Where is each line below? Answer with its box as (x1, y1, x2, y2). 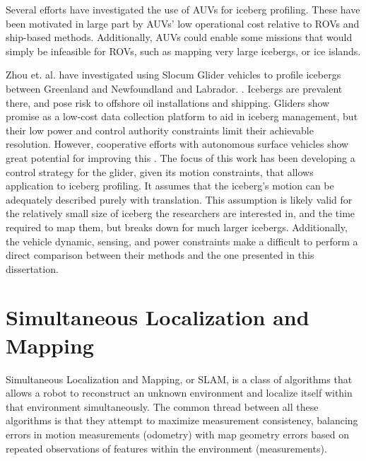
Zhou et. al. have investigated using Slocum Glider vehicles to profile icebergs (6, 67, 341, 82)
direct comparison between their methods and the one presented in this (6, 247, 314, 262)
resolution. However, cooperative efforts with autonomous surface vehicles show (6, 136, 349, 151)
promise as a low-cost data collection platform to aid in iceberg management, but (6, 109, 358, 124)
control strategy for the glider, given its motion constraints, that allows (6, 164, 314, 179)
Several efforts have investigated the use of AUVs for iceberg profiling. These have (6, 2, 360, 16)
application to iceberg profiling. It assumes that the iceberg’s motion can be (6, 178, 334, 193)
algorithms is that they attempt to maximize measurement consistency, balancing (6, 413, 358, 428)
